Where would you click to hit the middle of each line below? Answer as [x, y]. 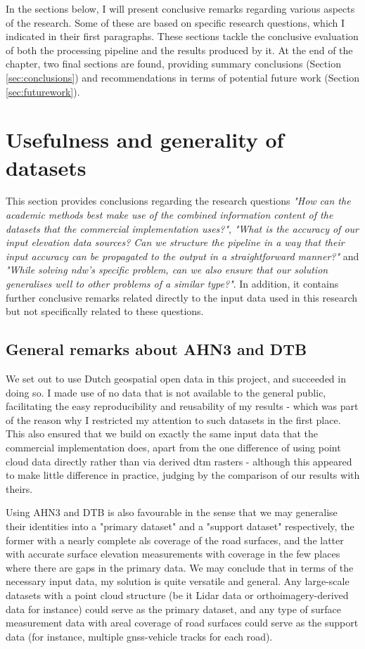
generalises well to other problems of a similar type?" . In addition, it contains [172, 284]
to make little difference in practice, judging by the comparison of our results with [183, 475]
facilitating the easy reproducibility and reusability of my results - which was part [182, 406]
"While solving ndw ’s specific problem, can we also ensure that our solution [167, 270]
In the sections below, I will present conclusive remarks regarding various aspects [180, 8]
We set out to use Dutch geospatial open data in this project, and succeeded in [176, 379]
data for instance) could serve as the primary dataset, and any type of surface [173, 609]
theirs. [19, 488]
